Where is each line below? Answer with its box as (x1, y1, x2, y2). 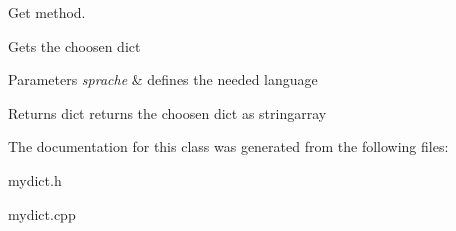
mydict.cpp (8, 203, 76, 224)
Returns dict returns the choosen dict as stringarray (8, 102, 327, 123)
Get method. (8, 2, 86, 22)
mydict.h (8, 169, 62, 190)
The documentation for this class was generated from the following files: (8, 136, 449, 157)
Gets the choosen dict (8, 35, 141, 56)
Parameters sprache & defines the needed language (8, 69, 318, 90)
